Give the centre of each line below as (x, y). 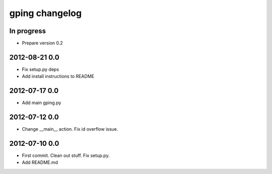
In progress (28, 31)
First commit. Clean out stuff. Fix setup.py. (66, 155)
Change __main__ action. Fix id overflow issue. (70, 129)
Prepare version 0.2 (42, 43)
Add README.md (40, 162)
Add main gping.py (42, 103)
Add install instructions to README (58, 76)
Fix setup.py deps (41, 69)
